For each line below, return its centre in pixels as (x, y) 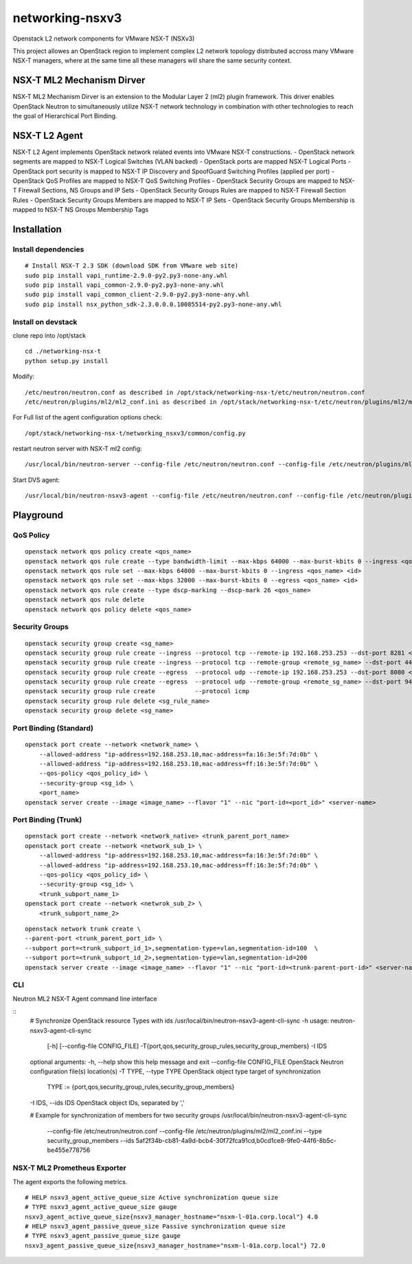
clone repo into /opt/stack (49, 335)
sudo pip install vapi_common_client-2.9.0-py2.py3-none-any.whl (137, 295)
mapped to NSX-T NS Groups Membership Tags (81, 210)
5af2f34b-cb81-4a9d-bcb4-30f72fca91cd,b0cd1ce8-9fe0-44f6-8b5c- (236, 1141)
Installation (37, 229)
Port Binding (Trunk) (47, 820)
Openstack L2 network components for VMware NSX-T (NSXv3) (104, 39)
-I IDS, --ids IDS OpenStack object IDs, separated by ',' (107, 1102)
